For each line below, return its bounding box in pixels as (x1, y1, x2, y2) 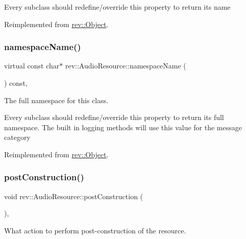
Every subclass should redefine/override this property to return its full (4, 112, 224, 123)
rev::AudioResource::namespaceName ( (65, 60, 186, 71)
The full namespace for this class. (4, 94, 109, 105)
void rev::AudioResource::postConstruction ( (4, 190, 143, 201)
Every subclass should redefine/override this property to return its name (4, 2, 231, 12)
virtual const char (4, 60, 60, 71)
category (4, 132, 31, 142)
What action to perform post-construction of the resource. (4, 225, 186, 235)
